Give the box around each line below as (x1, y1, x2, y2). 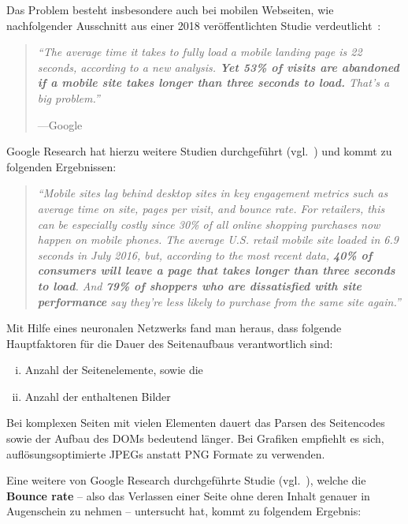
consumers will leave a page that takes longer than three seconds (37, 262, 395, 279)
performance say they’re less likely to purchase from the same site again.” (37, 293, 401, 309)
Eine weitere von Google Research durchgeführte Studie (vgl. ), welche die (6, 472, 366, 488)
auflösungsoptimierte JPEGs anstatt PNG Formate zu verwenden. (6, 445, 325, 462)
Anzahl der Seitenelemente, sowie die (24, 361, 203, 378)
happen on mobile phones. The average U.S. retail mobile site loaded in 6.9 (37, 231, 399, 248)
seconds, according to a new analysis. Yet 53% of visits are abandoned (37, 58, 399, 75)
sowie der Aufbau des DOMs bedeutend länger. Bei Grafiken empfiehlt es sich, (6, 430, 384, 447)
